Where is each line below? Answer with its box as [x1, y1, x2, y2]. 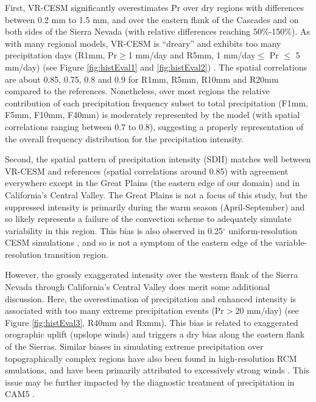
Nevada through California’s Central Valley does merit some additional [5, 280, 270, 293]
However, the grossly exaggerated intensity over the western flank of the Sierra [5, 268, 298, 281]
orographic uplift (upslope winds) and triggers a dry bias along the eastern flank [5, 328, 305, 341]
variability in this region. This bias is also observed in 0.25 [5, 224, 223, 237]
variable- [275, 236, 307, 249]
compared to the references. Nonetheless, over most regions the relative [5, 85, 270, 97]
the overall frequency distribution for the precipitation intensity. [5, 132, 244, 145]
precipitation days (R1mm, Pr [5, 49, 118, 61]
